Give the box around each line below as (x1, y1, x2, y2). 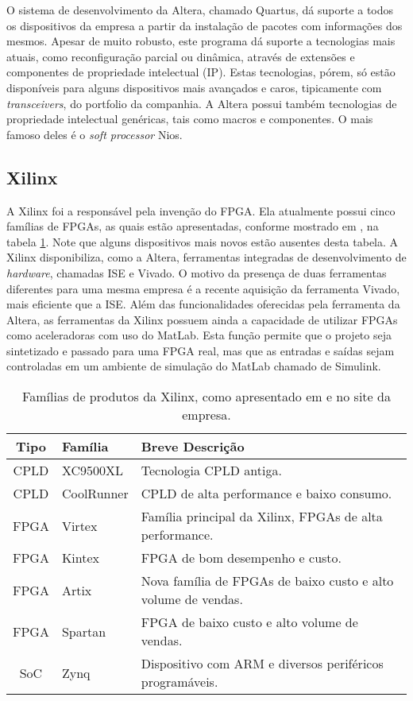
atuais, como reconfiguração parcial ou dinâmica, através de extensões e (6, 48, 355, 64)
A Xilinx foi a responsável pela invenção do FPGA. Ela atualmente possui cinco (6, 202, 396, 219)
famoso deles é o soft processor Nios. (6, 126, 183, 142)
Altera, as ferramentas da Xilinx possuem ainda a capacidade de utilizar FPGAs (6, 311, 398, 327)
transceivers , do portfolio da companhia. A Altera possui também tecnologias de (6, 95, 397, 111)
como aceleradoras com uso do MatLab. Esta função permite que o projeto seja (6, 327, 392, 343)
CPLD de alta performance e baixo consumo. (141, 484, 392, 503)
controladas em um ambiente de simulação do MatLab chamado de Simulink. (6, 358, 381, 374)
